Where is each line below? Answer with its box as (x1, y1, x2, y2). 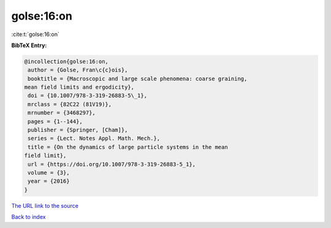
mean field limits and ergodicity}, (24, 84, 135, 91)
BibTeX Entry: (11, 42, 47, 49)
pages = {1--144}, (28, 118, 83, 125)
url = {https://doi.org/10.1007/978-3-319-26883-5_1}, (28, 161, 196, 167)
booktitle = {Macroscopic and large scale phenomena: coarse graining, (28, 75, 248, 82)
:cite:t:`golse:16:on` (11, 31, 59, 38)
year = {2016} (28, 178, 70, 185)
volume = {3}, (28, 169, 70, 176)
